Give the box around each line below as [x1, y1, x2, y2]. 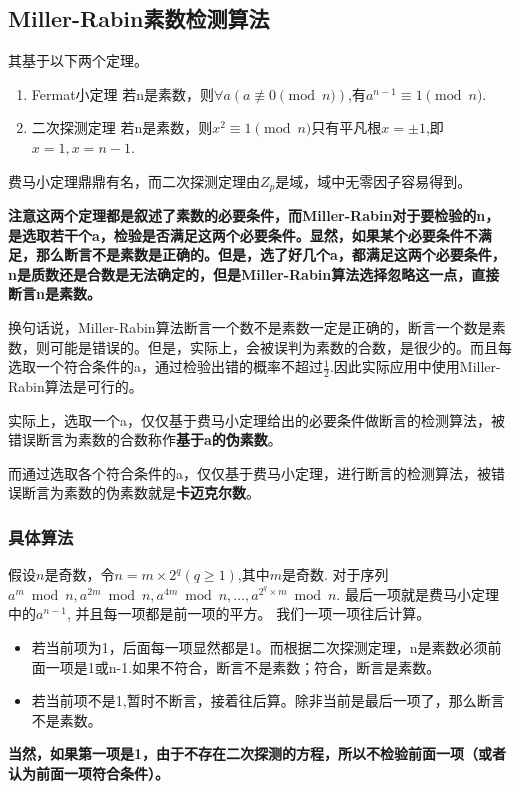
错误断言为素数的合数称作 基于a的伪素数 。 [8, 429, 282, 450]
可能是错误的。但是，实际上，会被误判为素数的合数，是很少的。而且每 [49, 336, 512, 357]
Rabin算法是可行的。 [8, 376, 143, 397]
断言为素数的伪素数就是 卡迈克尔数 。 [21, 482, 260, 503]
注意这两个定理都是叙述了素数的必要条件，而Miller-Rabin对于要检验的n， [8, 205, 500, 226]
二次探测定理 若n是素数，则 [31, 117, 213, 138]
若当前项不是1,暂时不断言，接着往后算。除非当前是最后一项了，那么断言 [31, 690, 505, 711]
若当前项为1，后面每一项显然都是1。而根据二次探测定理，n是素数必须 [31, 636, 488, 657]
